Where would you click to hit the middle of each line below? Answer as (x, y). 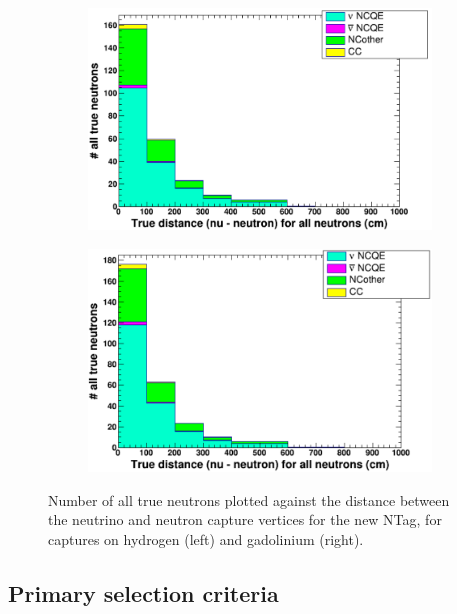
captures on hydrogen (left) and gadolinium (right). (206, 538)
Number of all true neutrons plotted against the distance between (249, 499)
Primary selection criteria (143, 592)
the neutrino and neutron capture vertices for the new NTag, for (245, 519)
